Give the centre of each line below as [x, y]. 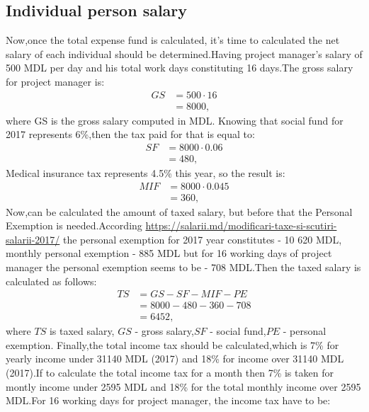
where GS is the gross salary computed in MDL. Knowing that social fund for [175, 120]
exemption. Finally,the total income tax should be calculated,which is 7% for [172, 344]
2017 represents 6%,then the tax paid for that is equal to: [130, 134]
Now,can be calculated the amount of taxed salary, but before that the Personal [179, 211]
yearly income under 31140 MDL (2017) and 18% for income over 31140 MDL [175, 359]
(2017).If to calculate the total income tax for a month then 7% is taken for [170, 372]
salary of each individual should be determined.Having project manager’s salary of [184, 53]
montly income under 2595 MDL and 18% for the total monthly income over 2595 [183, 386]
